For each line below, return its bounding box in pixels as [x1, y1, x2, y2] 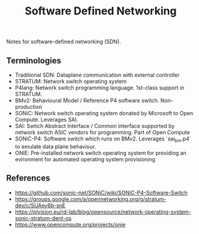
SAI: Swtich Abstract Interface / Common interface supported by [14, 122, 175, 130]
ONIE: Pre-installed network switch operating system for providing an [14, 149, 187, 157]
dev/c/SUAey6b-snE [14, 202, 66, 209]
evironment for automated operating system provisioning [14, 155, 156, 163]
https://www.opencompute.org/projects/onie [14, 221, 126, 228]
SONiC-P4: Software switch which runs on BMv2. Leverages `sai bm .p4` [14, 135, 192, 143]
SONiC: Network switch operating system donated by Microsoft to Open [14, 110, 194, 116]
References [6, 173, 50, 184]
